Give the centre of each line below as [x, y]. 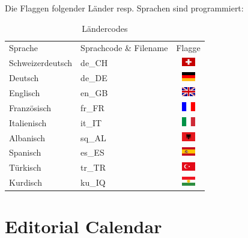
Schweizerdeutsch [41, 63]
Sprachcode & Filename [124, 48]
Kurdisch [26, 182]
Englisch [25, 92]
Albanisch [27, 137]
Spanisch [25, 152]
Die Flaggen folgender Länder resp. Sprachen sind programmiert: [124, 8]
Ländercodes [105, 28]
